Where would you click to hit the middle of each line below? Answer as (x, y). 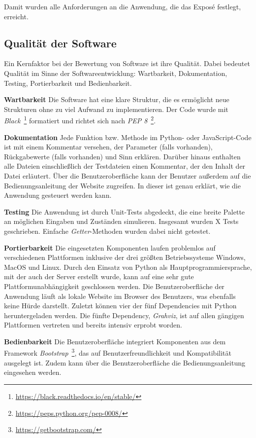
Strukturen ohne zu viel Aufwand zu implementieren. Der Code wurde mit (116, 109)
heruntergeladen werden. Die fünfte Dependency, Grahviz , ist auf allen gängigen (124, 315)
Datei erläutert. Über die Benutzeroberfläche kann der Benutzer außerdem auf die (128, 175)
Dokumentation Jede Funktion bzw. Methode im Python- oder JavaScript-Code (128, 137)
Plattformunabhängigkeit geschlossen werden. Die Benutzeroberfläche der (114, 286)
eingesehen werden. (33, 372)
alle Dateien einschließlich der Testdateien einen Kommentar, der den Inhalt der (125, 166)
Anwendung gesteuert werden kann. (58, 195)
